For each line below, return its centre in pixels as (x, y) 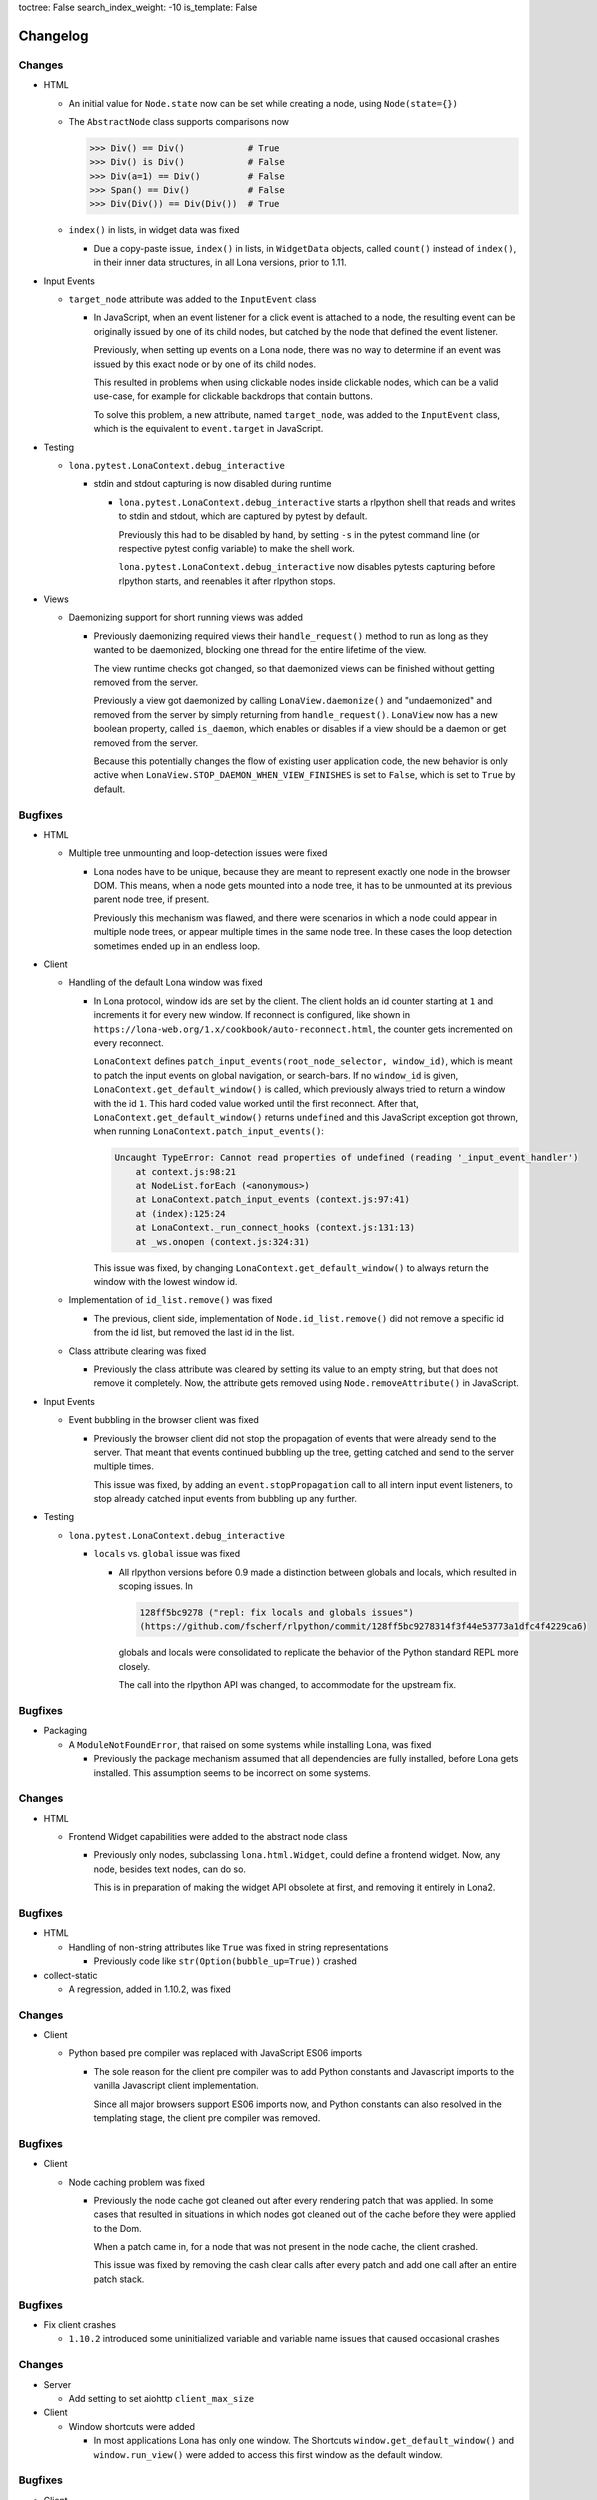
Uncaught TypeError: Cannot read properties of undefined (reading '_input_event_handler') (346, 1158)
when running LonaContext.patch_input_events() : (209, 1131)
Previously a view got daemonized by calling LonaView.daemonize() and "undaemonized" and (293, 701)
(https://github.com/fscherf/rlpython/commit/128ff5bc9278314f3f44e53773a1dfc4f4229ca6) (364, 1626)
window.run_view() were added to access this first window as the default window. (268, 2454)
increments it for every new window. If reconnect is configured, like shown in (251, 1015)
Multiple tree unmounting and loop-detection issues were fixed (198, 853)
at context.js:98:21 (186, 1171)
